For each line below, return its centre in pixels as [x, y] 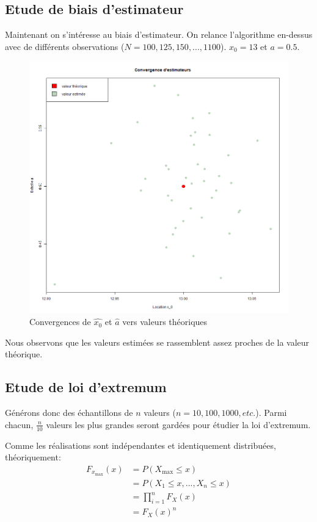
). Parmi [271, 413]
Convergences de [60, 322]
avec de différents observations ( [65, 46]
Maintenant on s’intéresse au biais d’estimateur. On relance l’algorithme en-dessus [159, 34]
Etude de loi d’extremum [86, 387]
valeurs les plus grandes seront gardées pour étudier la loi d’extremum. [178, 424]
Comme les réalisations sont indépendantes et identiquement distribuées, [140, 445]
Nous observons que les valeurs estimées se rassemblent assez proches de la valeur [157, 342]
